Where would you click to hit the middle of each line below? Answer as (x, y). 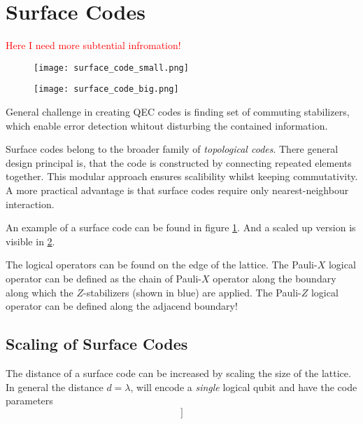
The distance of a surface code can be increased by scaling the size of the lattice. (178, 372)
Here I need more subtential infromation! (93, 45)
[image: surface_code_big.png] (106, 89)
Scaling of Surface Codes (97, 344)
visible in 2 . (30, 241)
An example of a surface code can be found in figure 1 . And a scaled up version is (181, 227)
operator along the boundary (275, 278)
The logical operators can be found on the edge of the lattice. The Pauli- (162, 265)
